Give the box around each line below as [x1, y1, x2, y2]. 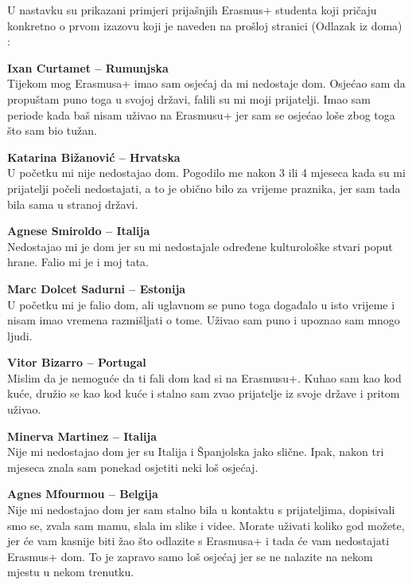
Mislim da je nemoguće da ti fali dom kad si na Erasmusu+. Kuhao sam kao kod [7, 369, 402, 386]
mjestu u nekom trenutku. [7, 563, 134, 580]
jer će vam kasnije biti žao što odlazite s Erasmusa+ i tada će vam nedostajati [7, 532, 390, 549]
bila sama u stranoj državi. [7, 195, 138, 212]
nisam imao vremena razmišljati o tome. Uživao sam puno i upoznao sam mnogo [7, 312, 400, 328]
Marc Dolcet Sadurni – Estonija [7, 280, 186, 296]
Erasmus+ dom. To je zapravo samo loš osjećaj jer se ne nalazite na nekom [7, 548, 373, 564]
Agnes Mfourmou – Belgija [7, 485, 158, 502]
